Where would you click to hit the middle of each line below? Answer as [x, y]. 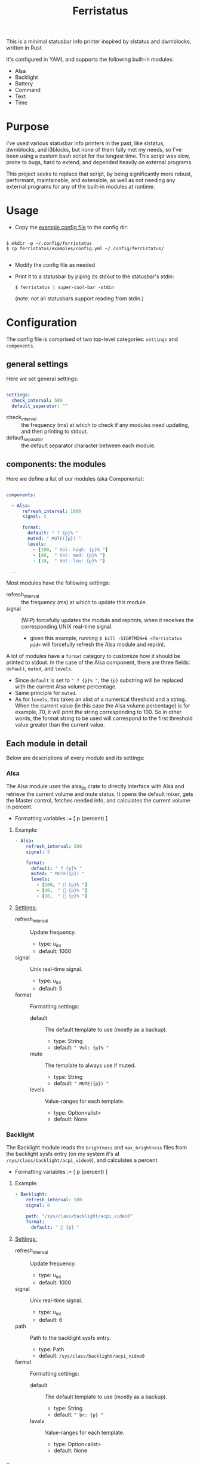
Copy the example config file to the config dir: [71, 227]
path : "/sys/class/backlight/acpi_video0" [79, 1216]
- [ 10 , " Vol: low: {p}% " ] [69, 561]
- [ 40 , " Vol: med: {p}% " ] [69, 555]
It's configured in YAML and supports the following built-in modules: [90, 59]
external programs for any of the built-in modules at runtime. [81, 187]
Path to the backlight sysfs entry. [70, 1338]
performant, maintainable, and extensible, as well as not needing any [91, 180]
